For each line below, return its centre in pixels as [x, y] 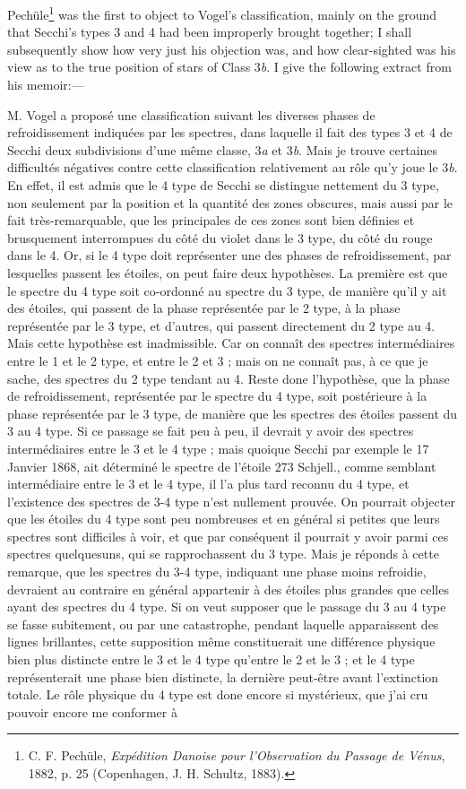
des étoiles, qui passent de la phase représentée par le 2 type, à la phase [204, 308]
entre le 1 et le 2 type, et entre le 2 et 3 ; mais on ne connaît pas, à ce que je [218, 360]
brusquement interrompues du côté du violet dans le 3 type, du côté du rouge [220, 237]
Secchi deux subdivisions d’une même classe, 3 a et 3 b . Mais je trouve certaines [223, 149]
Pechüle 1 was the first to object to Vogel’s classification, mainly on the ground [222, 13]
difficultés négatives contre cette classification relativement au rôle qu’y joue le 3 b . [233, 167]
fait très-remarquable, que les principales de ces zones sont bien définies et [211, 220]
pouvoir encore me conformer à [92, 711]
